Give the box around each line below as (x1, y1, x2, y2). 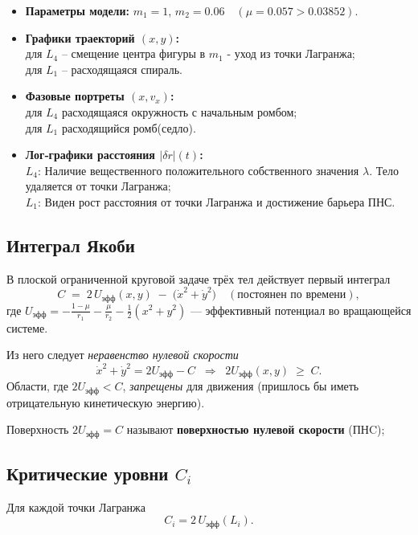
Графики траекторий (25, 29, 135, 46)
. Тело (369, 161, 399, 178)
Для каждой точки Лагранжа (6, 498, 146, 515)
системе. (6, 319, 48, 336)
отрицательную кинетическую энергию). (6, 394, 205, 410)
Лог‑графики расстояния (25, 146, 155, 163)
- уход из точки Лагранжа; (227, 45, 355, 62)
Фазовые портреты (25, 88, 125, 104)
